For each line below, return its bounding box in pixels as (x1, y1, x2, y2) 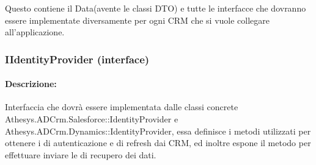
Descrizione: (5, 77, 57, 90)
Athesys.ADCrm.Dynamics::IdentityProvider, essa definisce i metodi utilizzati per (5, 124, 311, 137)
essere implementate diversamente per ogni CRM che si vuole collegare (5, 13, 270, 26)
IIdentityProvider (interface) (5, 51, 150, 66)
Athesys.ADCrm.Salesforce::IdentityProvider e (5, 113, 178, 125)
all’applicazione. (5, 26, 65, 38)
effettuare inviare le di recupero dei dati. (5, 148, 156, 161)
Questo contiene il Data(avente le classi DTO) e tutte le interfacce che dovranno (5, 2, 306, 14)
